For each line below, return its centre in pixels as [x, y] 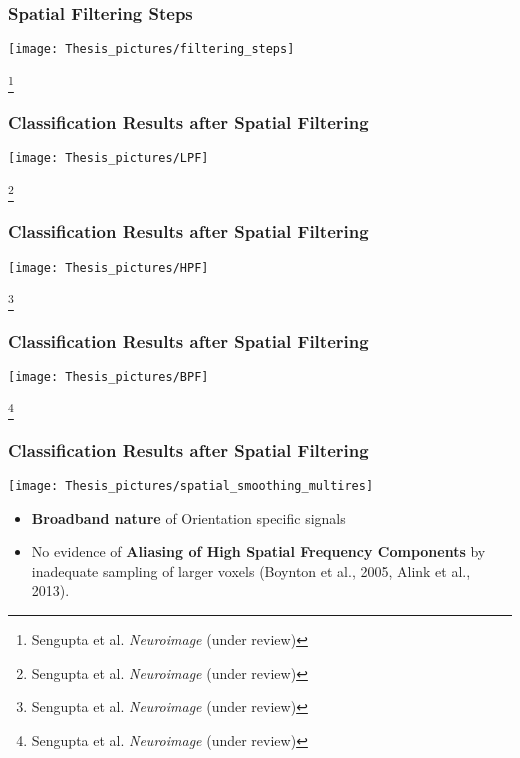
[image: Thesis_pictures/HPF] [108, 267]
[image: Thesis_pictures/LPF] [108, 158]
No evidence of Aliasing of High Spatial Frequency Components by [258, 551]
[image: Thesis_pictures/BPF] [108, 376]
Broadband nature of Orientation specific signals [188, 517]
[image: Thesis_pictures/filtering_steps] [151, 49]
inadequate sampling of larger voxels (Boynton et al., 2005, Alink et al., [251, 570]
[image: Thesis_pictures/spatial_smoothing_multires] [191, 486]
